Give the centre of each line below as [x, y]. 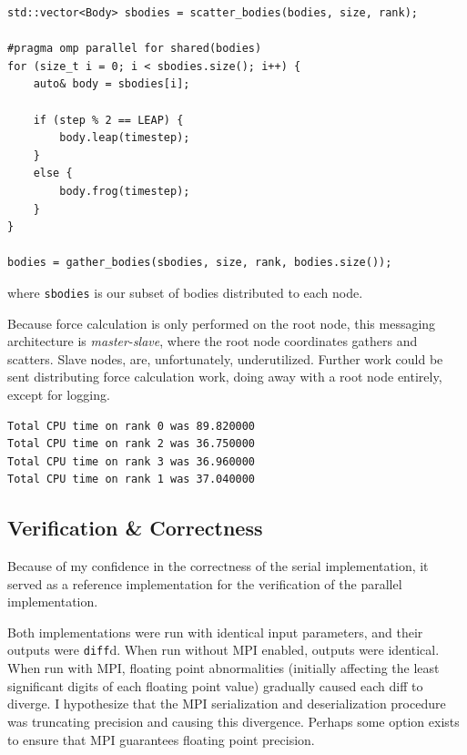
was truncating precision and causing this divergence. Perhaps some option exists [233, 721]
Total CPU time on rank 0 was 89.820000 [132, 426]
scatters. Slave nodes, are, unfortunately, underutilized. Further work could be [225, 358]
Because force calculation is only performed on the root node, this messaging [222, 323]
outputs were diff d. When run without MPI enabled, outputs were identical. [223, 650]
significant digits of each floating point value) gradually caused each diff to [215, 685]
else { [53, 173]
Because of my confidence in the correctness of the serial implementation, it [218, 566]
